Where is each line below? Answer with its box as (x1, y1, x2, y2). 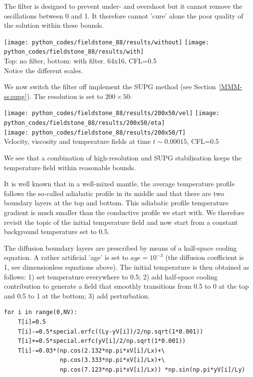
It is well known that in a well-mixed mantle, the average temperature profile (4, 179, 235, 189)
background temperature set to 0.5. (4, 226, 110, 237)
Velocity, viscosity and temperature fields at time (4, 136, 151, 146)
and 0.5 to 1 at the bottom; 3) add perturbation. (4, 290, 150, 300)
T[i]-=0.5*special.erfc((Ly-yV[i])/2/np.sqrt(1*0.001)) (18, 328, 204, 335)
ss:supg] (4, 91, 27, 101)
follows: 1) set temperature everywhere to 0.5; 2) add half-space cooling (4, 271, 218, 281)
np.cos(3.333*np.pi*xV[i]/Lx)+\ (60, 357, 165, 364)
